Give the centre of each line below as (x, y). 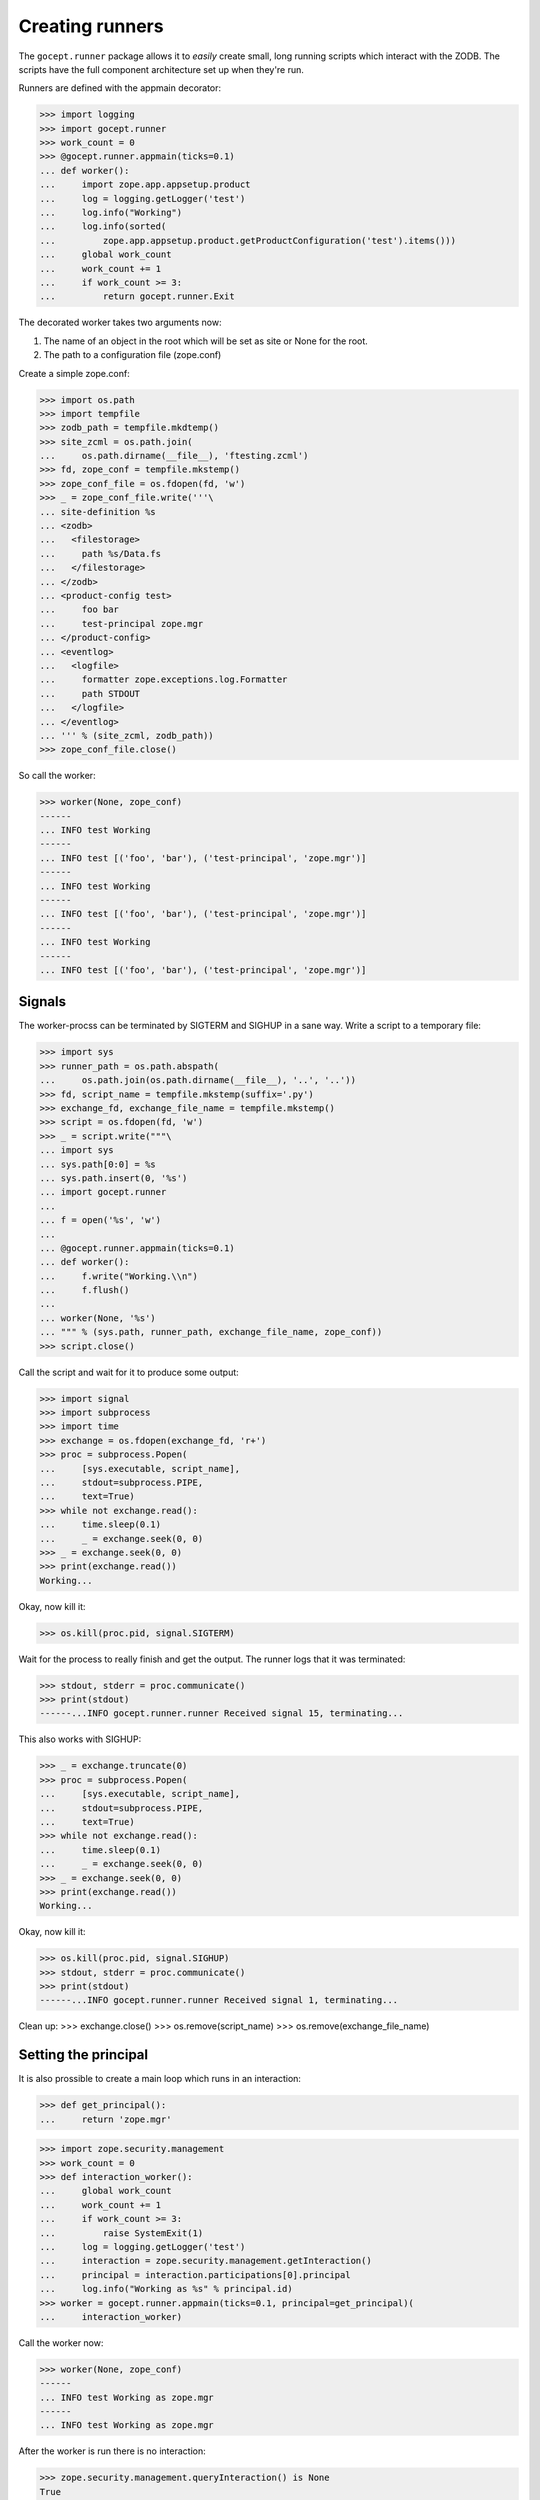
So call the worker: (57, 776)
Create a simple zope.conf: (74, 373)
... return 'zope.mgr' (105, 2119)
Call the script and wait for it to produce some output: (128, 1372)
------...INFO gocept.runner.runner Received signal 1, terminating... (219, 2000)
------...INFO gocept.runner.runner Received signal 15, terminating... (221, 1713)
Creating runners (91, 26)
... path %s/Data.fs (100, 553)
